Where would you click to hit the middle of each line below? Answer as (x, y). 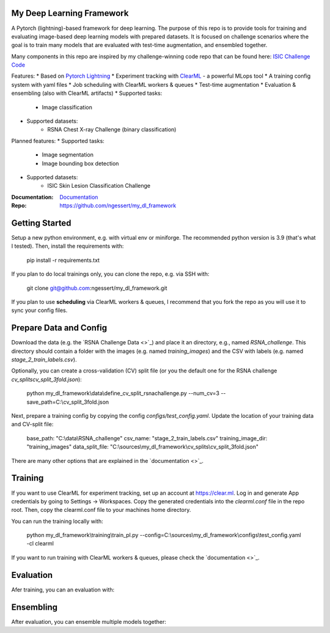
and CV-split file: (32, 424)
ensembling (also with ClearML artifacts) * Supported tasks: (87, 93)
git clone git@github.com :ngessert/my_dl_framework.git (97, 288)
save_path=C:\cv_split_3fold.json (68, 402)
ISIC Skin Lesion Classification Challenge (99, 186)
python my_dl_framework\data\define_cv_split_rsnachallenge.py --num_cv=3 (123, 393)
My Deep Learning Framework (70, 13)
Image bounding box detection (80, 163)
